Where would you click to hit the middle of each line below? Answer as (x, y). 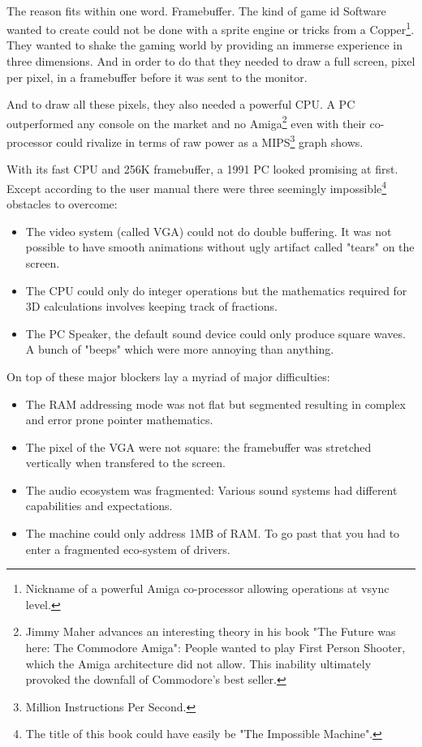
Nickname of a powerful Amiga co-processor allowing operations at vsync (207, 588)
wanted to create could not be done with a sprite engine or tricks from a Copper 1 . (211, 28)
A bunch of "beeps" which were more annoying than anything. (180, 349)
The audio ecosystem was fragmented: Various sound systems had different (211, 489)
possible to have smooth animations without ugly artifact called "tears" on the (220, 247)
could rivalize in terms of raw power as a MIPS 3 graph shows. (210, 141)
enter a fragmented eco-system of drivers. (128, 549)
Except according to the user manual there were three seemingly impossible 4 (197, 187)
